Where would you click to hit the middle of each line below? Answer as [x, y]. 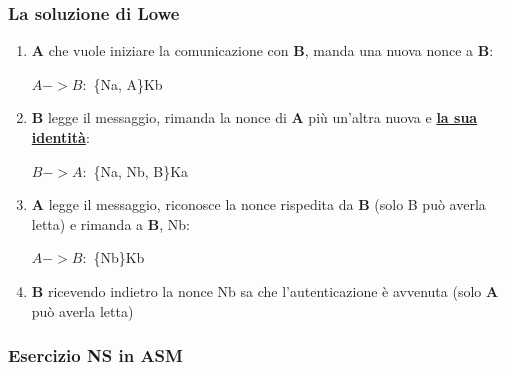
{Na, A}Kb [128, 83]
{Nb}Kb [119, 257]
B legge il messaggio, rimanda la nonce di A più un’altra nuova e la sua [254, 117]
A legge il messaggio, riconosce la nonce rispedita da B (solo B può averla [258, 204]
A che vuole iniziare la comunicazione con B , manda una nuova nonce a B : [262, 50]
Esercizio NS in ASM [95, 355]
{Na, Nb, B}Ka [141, 170]
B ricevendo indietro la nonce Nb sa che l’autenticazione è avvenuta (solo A [265, 290]
